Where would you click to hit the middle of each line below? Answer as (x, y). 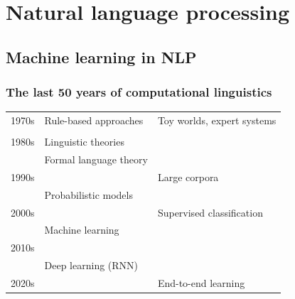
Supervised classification (210, 212)
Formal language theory (96, 159)
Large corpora (188, 176)
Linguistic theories (84, 142)
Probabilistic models (88, 194)
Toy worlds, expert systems (217, 120)
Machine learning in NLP (101, 56)
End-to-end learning (201, 282)
